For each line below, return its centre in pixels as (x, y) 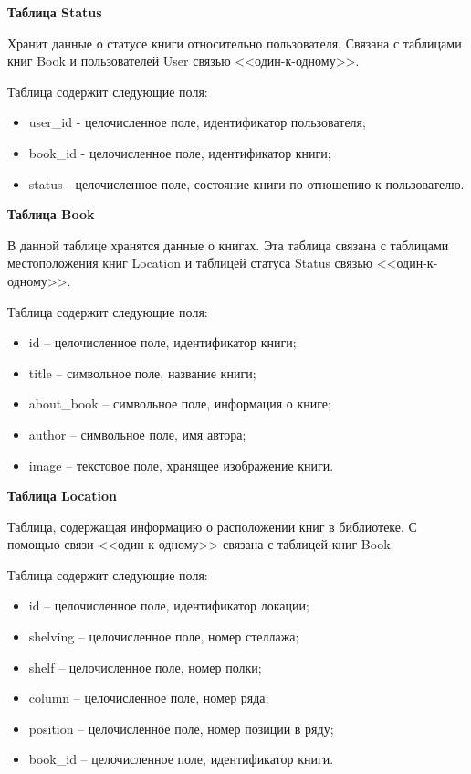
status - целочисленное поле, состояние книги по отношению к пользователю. (246, 183)
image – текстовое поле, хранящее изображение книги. (181, 465)
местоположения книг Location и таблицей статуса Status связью (190, 263)
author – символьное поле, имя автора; (137, 434)
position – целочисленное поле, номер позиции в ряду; (181, 728)
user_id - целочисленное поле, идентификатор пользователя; (197, 122)
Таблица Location (62, 496)
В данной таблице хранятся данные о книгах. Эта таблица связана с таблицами (228, 244)
